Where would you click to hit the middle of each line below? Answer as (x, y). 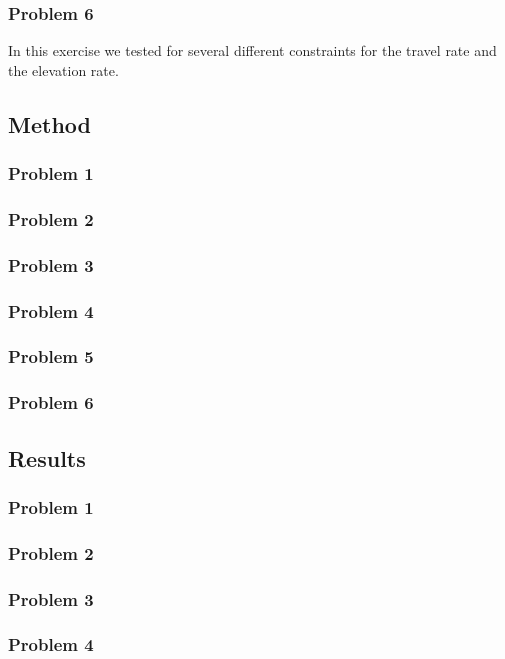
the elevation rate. (63, 69)
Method (49, 123)
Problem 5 (51, 356)
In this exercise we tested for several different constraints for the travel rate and (252, 50)
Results (47, 457)
